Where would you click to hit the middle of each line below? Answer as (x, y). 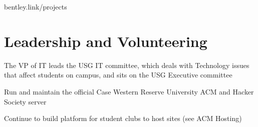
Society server (25, 101)
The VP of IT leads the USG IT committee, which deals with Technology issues (127, 65)
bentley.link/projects (36, 6)
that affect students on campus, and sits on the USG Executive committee (118, 75)
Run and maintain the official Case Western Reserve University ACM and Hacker (129, 91)
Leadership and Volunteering (106, 41)
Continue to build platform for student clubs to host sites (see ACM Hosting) (123, 118)
